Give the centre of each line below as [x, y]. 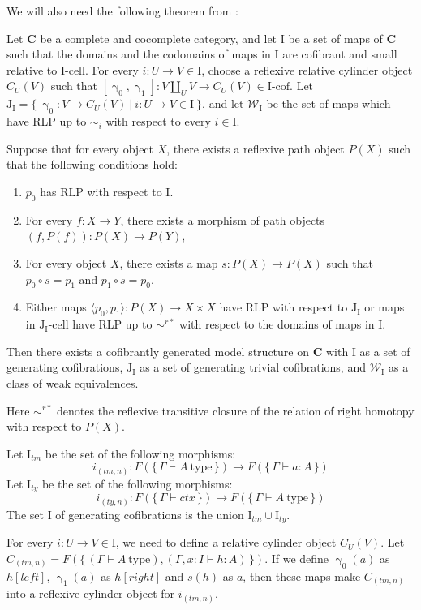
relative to [32, 69]
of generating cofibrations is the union [150, 514]
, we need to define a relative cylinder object [226, 542]
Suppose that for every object [80, 148]
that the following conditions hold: [92, 164]
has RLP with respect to [101, 191]
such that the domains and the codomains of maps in [139, 54]
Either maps [56, 307]
